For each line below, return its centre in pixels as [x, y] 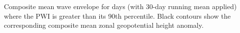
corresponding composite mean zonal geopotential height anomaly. [104, 25]
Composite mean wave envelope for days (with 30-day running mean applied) [120, 6]
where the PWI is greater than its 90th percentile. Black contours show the [117, 16]
